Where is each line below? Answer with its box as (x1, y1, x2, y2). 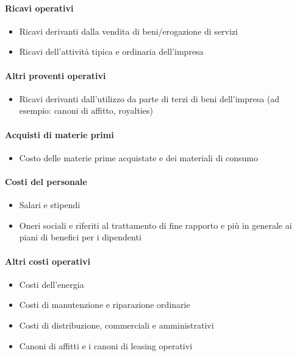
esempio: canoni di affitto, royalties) (19, 104, 153, 117)
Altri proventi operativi (5, 69, 106, 82)
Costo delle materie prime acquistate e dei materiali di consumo (19, 151, 258, 164)
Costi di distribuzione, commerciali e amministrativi (19, 318, 214, 331)
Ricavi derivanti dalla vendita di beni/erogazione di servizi (19, 24, 238, 37)
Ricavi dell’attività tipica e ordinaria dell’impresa (19, 45, 204, 58)
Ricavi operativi (5, 1, 74, 14)
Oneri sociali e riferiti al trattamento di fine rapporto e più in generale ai (19, 218, 292, 231)
